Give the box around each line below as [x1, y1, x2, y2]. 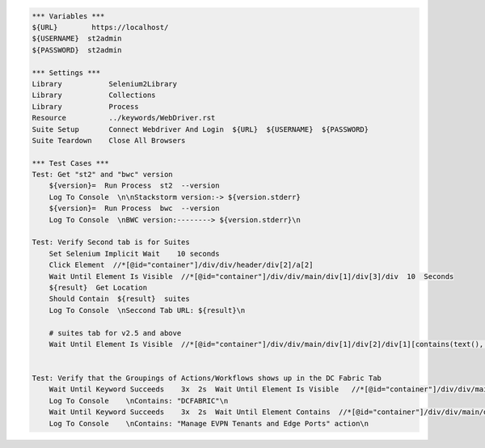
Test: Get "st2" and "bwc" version [32, 170, 173, 180]
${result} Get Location [48, 283, 148, 292]
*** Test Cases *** [32, 158, 109, 167]
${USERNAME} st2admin [32, 34, 122, 44]
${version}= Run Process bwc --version [48, 204, 220, 213]
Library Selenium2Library [32, 79, 178, 88]
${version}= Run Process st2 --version [48, 181, 220, 190]
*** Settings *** [32, 68, 101, 77]
